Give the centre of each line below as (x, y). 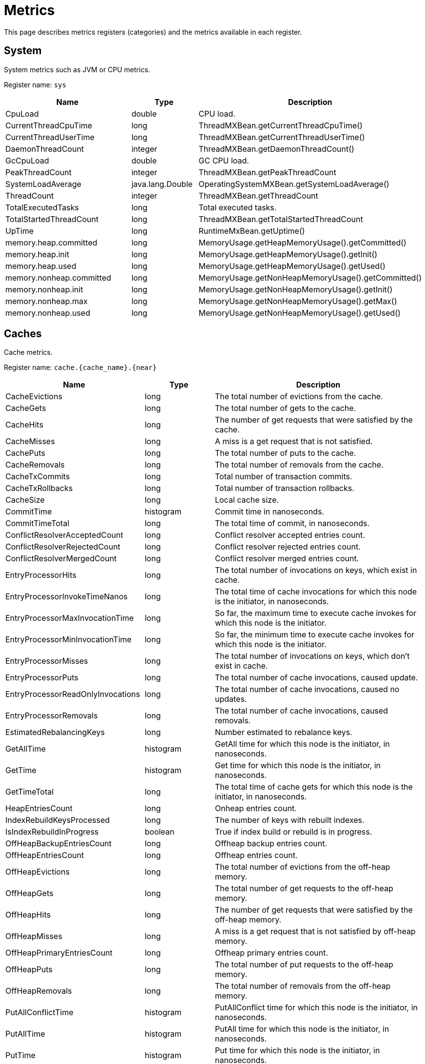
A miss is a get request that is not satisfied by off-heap (315, 931)
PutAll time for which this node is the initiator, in (302, 1029)
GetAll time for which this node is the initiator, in (302, 744)
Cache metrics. (28, 352)
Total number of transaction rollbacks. (284, 488)
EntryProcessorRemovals (52, 716)
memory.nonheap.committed (58, 277)
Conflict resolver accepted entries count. (290, 535)
